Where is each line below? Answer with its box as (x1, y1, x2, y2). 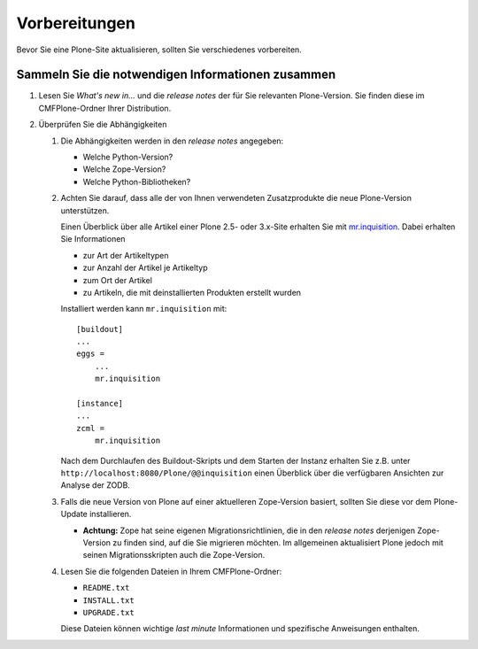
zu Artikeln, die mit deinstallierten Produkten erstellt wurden (82, 287, 301, 297)
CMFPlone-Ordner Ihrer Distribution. (38, 103, 172, 113)
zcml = (76, 423, 105, 433)
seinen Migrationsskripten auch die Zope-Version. (82, 550, 266, 560)
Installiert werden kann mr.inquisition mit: (60, 304, 227, 314)
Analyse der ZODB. (60, 480, 130, 491)
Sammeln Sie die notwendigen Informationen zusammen (16, 67, 336, 82)
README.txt (82, 583, 130, 593)
